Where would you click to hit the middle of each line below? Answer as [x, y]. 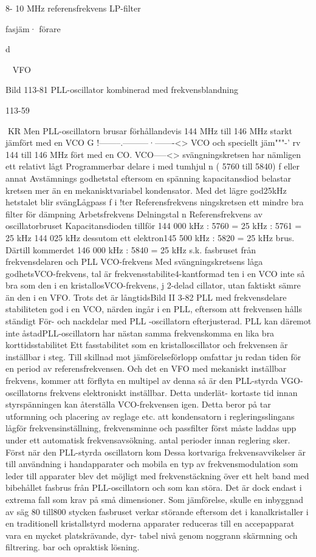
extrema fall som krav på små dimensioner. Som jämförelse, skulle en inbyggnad [155, 499]
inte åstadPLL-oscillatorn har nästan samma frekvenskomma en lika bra [140, 333]
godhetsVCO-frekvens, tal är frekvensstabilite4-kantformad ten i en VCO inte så [155, 273]
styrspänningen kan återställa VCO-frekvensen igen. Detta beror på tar [138, 404]
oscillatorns [26, 392]
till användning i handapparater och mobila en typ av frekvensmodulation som [152, 464]
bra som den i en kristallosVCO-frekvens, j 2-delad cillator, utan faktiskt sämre [153, 285]
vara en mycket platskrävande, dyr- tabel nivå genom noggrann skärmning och [152, 535]
